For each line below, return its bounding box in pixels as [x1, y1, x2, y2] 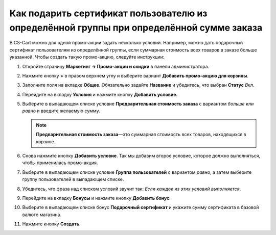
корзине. [36, 138, 56, 145]
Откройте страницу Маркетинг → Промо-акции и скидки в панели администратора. [22, 63, 210, 69]
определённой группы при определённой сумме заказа [9, 22, 263, 33]
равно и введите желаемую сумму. [22, 108, 100, 114]
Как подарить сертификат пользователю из [9, 8, 208, 19]
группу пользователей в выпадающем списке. [22, 176, 124, 182]
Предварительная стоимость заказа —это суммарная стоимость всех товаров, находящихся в [36, 132, 246, 138]
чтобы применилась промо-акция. [22, 160, 98, 166]
